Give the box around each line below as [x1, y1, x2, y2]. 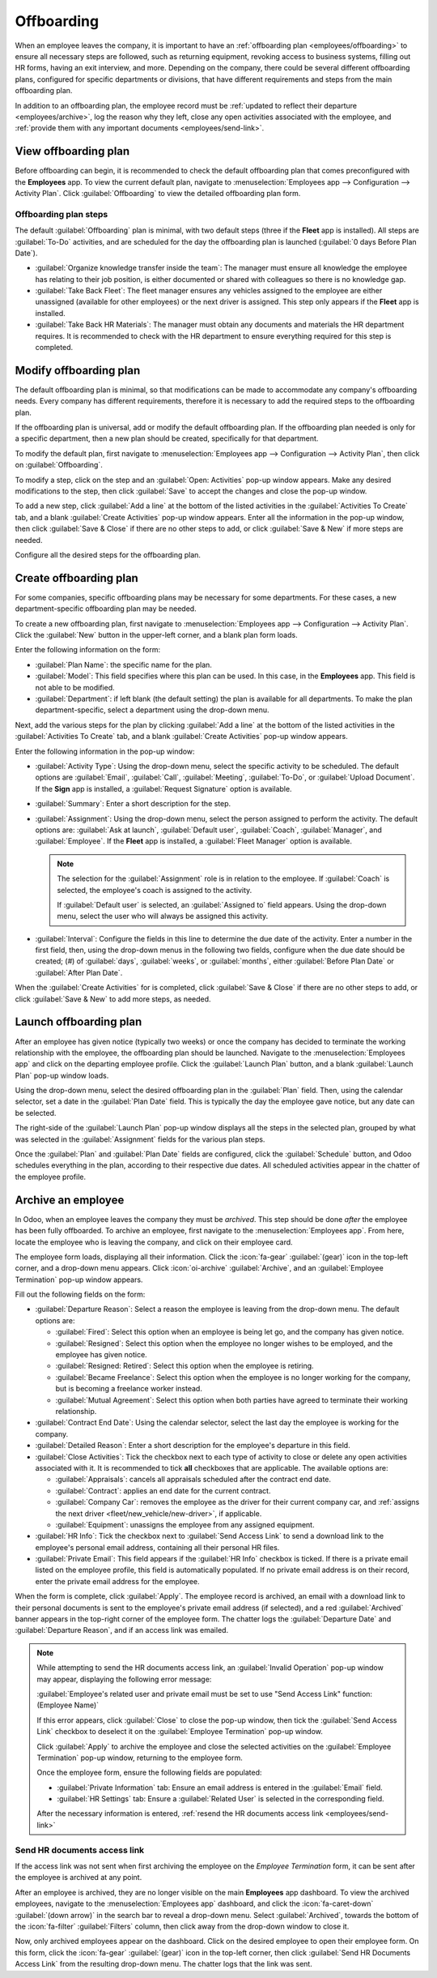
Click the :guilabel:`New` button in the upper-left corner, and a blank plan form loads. [15, 630, 299, 640]
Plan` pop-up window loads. [15, 1070, 109, 1080]
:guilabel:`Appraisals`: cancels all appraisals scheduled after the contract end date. [55, 1475, 332, 1485]
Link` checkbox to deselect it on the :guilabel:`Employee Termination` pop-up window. [36, 1727, 324, 1737]
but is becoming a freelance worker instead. [55, 1384, 202, 1394]
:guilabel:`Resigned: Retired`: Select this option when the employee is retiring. [55, 1361, 315, 1371]
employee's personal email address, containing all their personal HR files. [35, 1542, 280, 1552]
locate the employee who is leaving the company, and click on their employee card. [15, 1237, 293, 1247]
